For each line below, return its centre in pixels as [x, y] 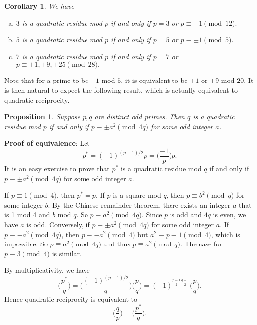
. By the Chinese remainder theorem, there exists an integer [139, 204]
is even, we [229, 214]
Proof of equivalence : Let [47, 143]
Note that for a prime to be [46, 80]
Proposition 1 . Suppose [42, 117]
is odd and [186, 214]
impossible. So [26, 244]
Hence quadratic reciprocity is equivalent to [71, 298]
